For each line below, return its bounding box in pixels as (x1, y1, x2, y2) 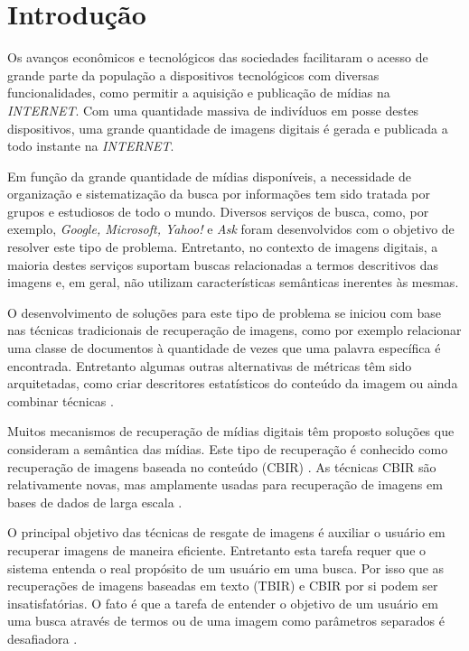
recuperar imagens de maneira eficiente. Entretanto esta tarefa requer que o (7, 540, 427, 559)
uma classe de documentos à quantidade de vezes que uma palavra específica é (7, 339, 441, 358)
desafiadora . (7, 628, 78, 647)
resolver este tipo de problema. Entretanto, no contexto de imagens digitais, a (7, 237, 438, 256)
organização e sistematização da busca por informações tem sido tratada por (7, 184, 430, 203)
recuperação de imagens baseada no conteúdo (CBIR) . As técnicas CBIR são (7, 457, 436, 476)
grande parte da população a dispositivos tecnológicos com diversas (7, 65, 380, 84)
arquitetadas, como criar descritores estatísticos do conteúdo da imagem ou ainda (7, 374, 458, 393)
